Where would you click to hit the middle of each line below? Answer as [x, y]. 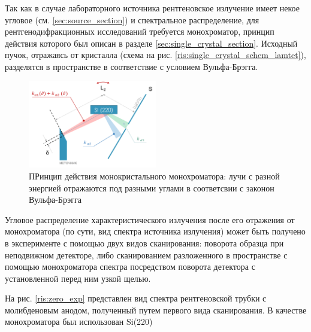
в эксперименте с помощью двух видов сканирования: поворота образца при [144, 243]
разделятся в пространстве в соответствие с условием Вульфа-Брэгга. [132, 66]
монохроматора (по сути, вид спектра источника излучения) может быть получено [155, 231]
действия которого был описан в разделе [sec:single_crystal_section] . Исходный [151, 43]
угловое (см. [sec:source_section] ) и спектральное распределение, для [132, 19]
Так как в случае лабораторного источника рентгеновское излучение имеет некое [153, 8]
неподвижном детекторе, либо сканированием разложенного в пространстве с [146, 255]
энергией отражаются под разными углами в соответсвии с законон [152, 188]
